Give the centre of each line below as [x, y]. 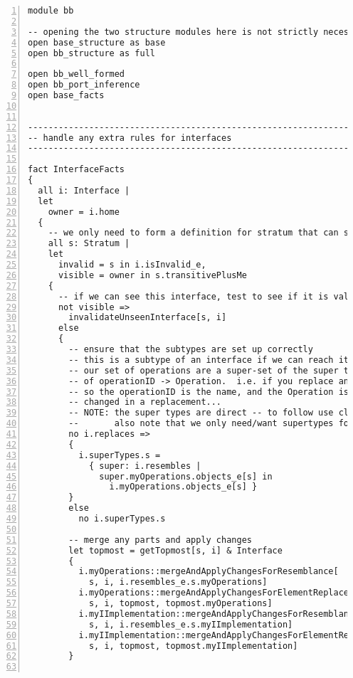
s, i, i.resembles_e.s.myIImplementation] [191, 624]
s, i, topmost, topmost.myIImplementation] [193, 646]
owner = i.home [84, 212]
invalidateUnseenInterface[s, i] [148, 318]
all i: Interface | [84, 190]
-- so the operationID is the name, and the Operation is [209, 392]
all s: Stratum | [89, 244]
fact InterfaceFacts [77, 170]
